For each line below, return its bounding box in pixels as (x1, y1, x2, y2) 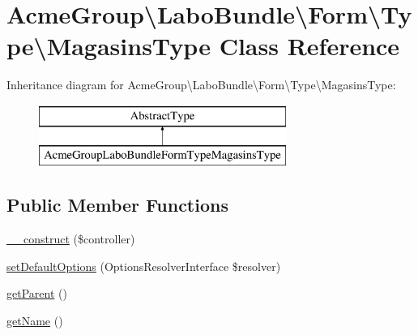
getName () (6, 312, 63, 329)
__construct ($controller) (6, 230, 135, 247)
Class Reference (219, 29, 400, 62)
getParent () (6, 285, 67, 302)
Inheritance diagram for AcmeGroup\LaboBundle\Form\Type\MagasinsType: (6, 76, 396, 93)
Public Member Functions (6, 192, 228, 217)
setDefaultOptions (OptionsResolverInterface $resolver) (6, 257, 281, 274)
